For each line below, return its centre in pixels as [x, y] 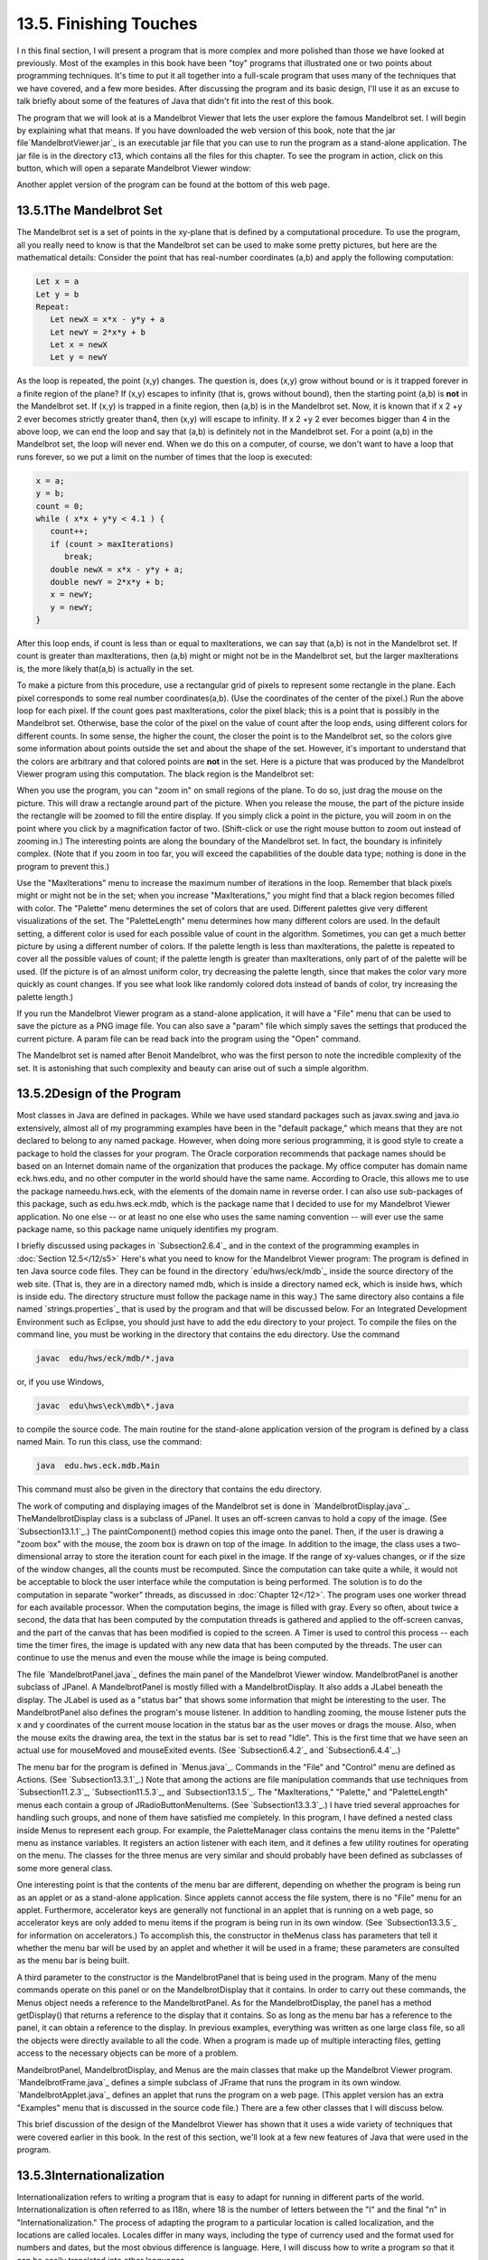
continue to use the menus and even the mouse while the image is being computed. [173, 1658]
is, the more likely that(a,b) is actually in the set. [105, 668]
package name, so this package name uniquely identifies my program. [148, 1229]
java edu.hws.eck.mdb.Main [98, 1466]
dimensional [39, 1557]
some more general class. [65, 1868]
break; [79, 557]
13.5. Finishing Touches [107, 24]
